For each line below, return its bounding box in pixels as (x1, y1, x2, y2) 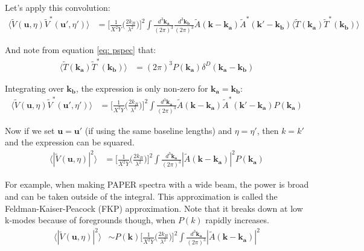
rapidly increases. (205, 214, 269, 226)
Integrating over (5, 81, 64, 94)
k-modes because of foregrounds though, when (5, 214, 176, 226)
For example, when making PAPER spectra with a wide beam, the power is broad (5, 178, 309, 191)
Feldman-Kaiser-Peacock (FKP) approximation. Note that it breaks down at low (5, 202, 303, 214)
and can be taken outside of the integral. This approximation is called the (5, 189, 278, 202)
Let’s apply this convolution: (5, 1, 110, 13)
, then (257, 124, 279, 136)
